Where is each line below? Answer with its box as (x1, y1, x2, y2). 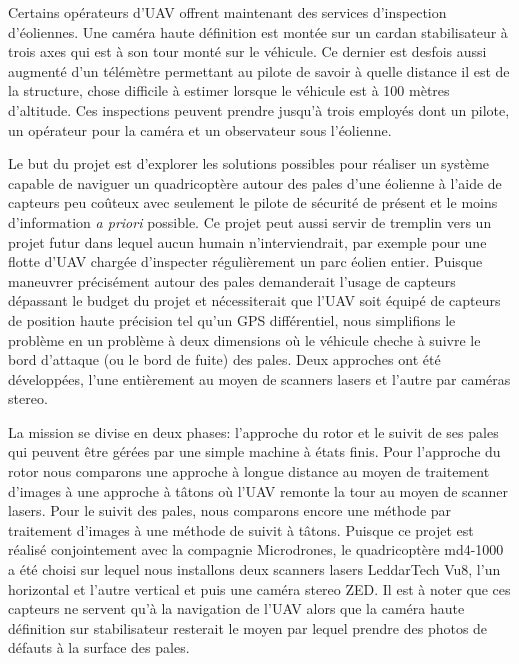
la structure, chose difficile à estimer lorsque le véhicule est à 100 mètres (8, 80, 450, 101)
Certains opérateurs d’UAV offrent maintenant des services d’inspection (8, 2, 447, 22)
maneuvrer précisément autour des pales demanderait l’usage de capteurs (8, 270, 456, 291)
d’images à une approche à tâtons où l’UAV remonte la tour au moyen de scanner (8, 480, 509, 501)
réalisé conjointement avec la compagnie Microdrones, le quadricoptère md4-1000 (8, 539, 504, 560)
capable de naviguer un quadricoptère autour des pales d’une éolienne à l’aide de (8, 172, 502, 193)
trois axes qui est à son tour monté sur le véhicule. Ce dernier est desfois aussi (8, 41, 487, 62)
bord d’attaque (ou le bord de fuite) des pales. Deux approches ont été (8, 349, 441, 370)
